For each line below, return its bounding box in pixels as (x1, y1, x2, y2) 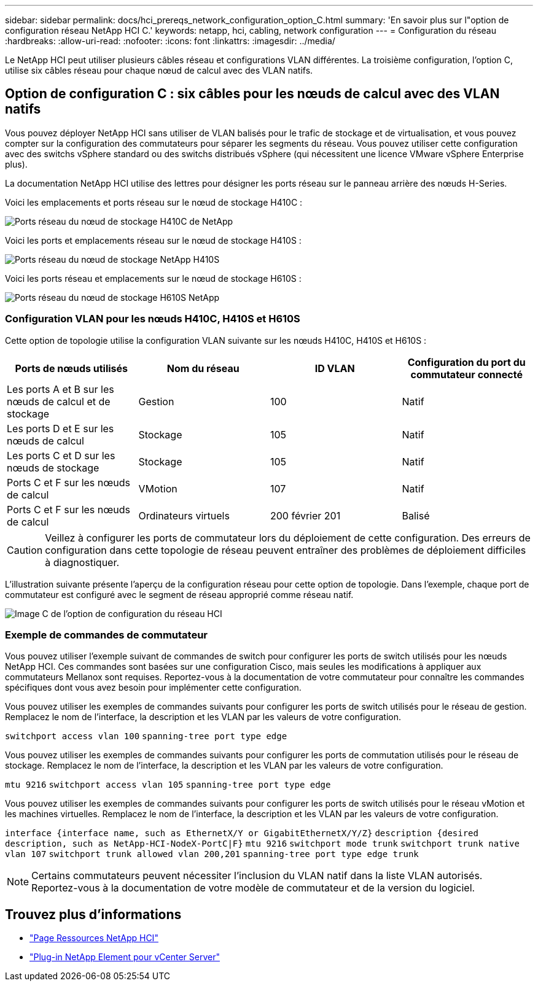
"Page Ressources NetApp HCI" (29, 933, 158, 944)
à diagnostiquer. (45, 556, 120, 569)
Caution (7, 543, 43, 556)
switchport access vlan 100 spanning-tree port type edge (5, 731, 287, 742)
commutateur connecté (410, 368, 523, 381)
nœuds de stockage (7, 461, 99, 474)
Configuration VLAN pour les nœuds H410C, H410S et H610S (5, 312, 300, 325)
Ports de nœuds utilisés (15, 362, 128, 375)
